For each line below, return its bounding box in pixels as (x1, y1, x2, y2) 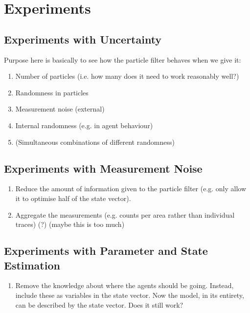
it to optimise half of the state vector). (15, 193, 131, 203)
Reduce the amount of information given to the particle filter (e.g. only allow (15, 183, 247, 194)
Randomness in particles (15, 87, 89, 97)
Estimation (4, 257, 60, 272)
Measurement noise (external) (15, 104, 105, 114)
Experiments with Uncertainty (4, 31, 162, 46)
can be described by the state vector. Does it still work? (15, 299, 183, 310)
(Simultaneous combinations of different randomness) (15, 136, 175, 147)
